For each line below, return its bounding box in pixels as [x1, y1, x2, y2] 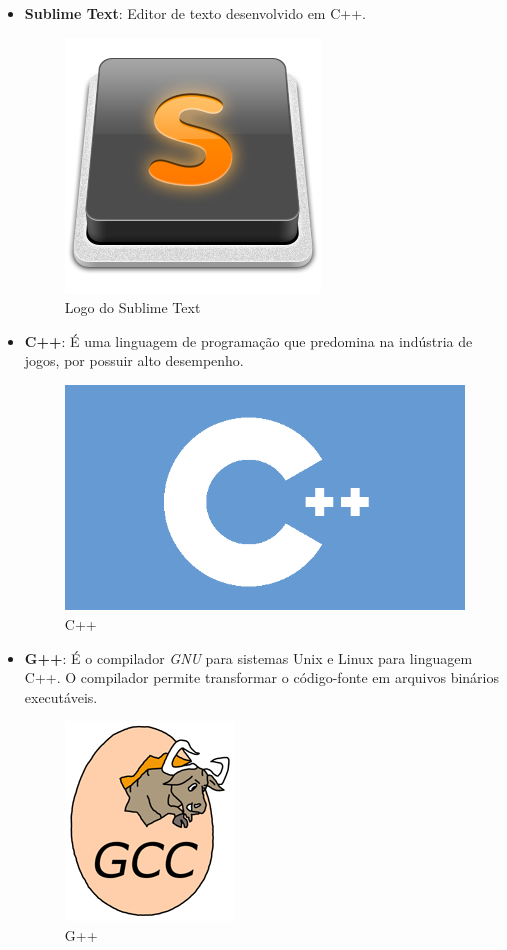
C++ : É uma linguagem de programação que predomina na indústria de [24, 330, 473, 351]
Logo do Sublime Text [64, 297, 201, 318]
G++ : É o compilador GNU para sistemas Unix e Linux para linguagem [24, 647, 473, 668]
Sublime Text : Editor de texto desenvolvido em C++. [24, 3, 366, 23]
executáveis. [24, 686, 98, 707]
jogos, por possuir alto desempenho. [24, 350, 244, 371]
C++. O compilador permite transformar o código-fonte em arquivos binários [24, 667, 499, 688]
